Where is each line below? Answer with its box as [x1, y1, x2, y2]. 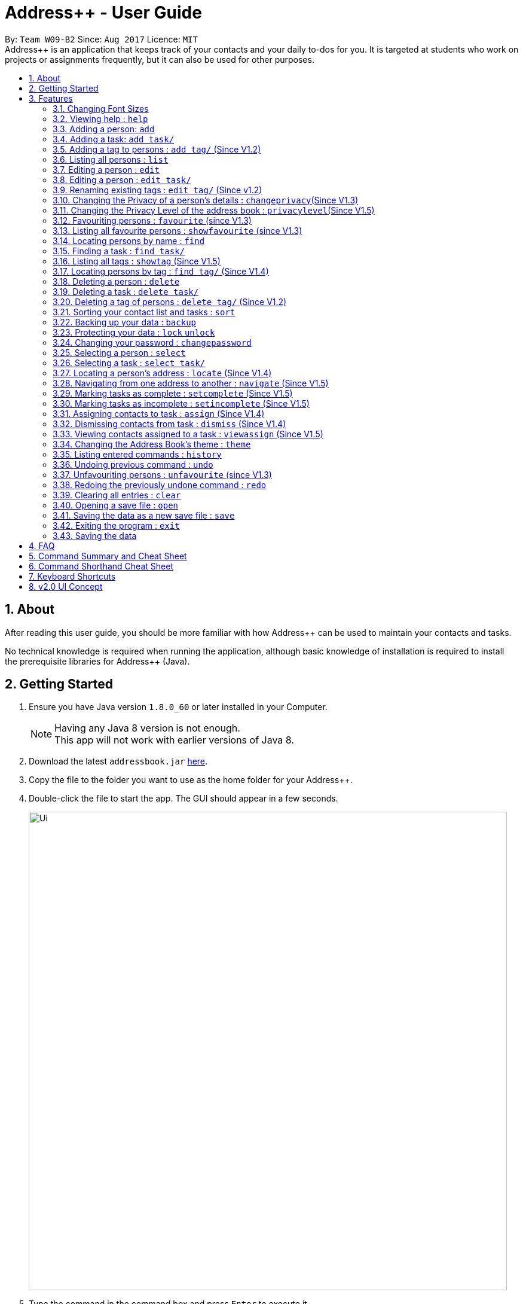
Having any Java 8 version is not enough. [54, 722, 240, 735]
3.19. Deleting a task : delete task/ [53, 286, 199, 297]
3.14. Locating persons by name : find [53, 235, 205, 246]
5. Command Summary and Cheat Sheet [29, 550, 187, 561]
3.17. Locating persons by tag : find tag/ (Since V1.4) [53, 266, 269, 276]
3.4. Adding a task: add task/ [53, 133, 175, 144]
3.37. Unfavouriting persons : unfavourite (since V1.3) [53, 469, 272, 480]
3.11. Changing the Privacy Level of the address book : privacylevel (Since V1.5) [53, 205, 375, 215]
